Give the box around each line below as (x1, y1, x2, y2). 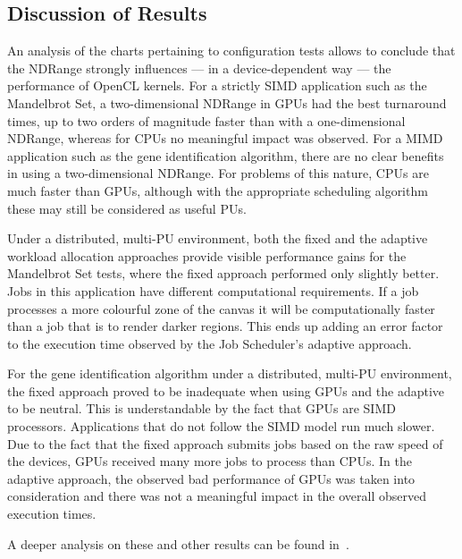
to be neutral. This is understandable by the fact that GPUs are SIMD (7, 399, 396, 418)
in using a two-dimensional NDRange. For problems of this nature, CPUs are (7, 164, 429, 182)
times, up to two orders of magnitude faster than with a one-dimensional (7, 111, 406, 130)
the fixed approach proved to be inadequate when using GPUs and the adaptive (7, 381, 445, 400)
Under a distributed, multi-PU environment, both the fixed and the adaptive (7, 229, 428, 248)
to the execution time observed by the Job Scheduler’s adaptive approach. (7, 334, 412, 352)
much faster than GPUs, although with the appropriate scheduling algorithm (7, 181, 428, 199)
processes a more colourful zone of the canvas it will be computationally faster (7, 299, 435, 318)
